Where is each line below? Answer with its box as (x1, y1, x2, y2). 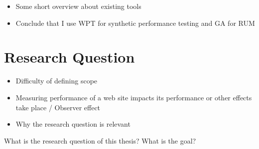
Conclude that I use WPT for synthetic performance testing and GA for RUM (15, 17, 255, 28)
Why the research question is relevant (15, 119, 130, 129)
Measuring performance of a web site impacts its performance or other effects (15, 92, 252, 102)
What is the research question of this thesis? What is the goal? (4, 135, 196, 146)
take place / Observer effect (15, 102, 101, 112)
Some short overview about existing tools (15, 1, 141, 11)
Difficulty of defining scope (15, 75, 98, 86)
